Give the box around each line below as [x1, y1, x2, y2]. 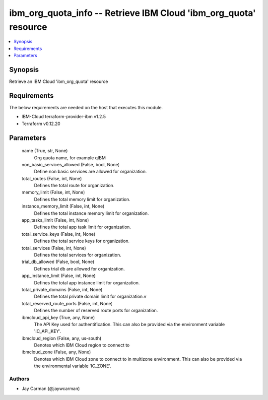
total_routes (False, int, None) [21, 175, 82, 181]
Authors [9, 375, 30, 382]
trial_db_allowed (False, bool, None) [21, 259, 95, 265]
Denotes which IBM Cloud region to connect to [34, 342, 130, 348]
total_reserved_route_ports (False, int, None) [21, 300, 113, 306]
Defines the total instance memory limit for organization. [34, 210, 149, 216]
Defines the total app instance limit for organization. [34, 279, 140, 285]
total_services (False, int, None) [21, 245, 86, 251]
